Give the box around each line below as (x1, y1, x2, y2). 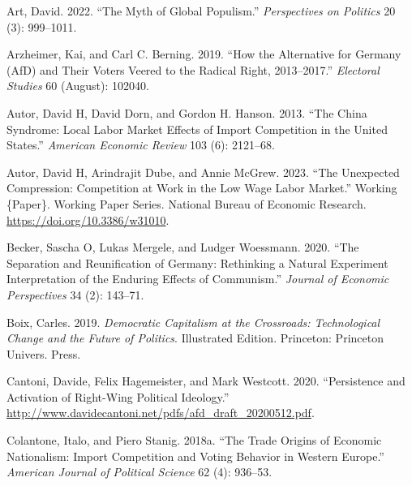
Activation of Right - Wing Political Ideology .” (6, 388, 230, 405)
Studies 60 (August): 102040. (6, 77, 149, 94)
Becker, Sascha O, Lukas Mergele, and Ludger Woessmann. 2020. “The (6, 239, 359, 256)
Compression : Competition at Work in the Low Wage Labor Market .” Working (6, 179, 397, 196)
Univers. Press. (6, 345, 81, 362)
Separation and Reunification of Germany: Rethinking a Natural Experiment (6, 254, 388, 271)
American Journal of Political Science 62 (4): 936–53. (6, 463, 273, 480)
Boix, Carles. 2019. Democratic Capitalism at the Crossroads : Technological (6, 313, 380, 330)
